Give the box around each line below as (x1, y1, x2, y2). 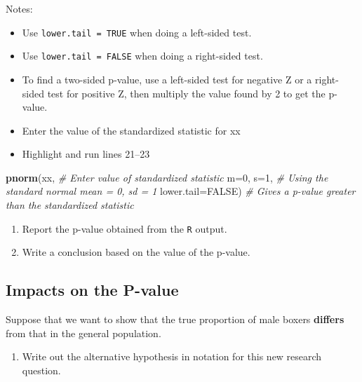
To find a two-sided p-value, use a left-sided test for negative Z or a (22, 71, 312, 86)
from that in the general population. (6, 325, 161, 340)
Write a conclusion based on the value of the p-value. (22, 245, 250, 259)
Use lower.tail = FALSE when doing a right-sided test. (22, 48, 263, 63)
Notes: (6, 1, 33, 15)
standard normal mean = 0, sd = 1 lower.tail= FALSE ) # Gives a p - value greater (6, 184, 356, 198)
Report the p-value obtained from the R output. (22, 221, 227, 236)
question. (22, 362, 61, 377)
